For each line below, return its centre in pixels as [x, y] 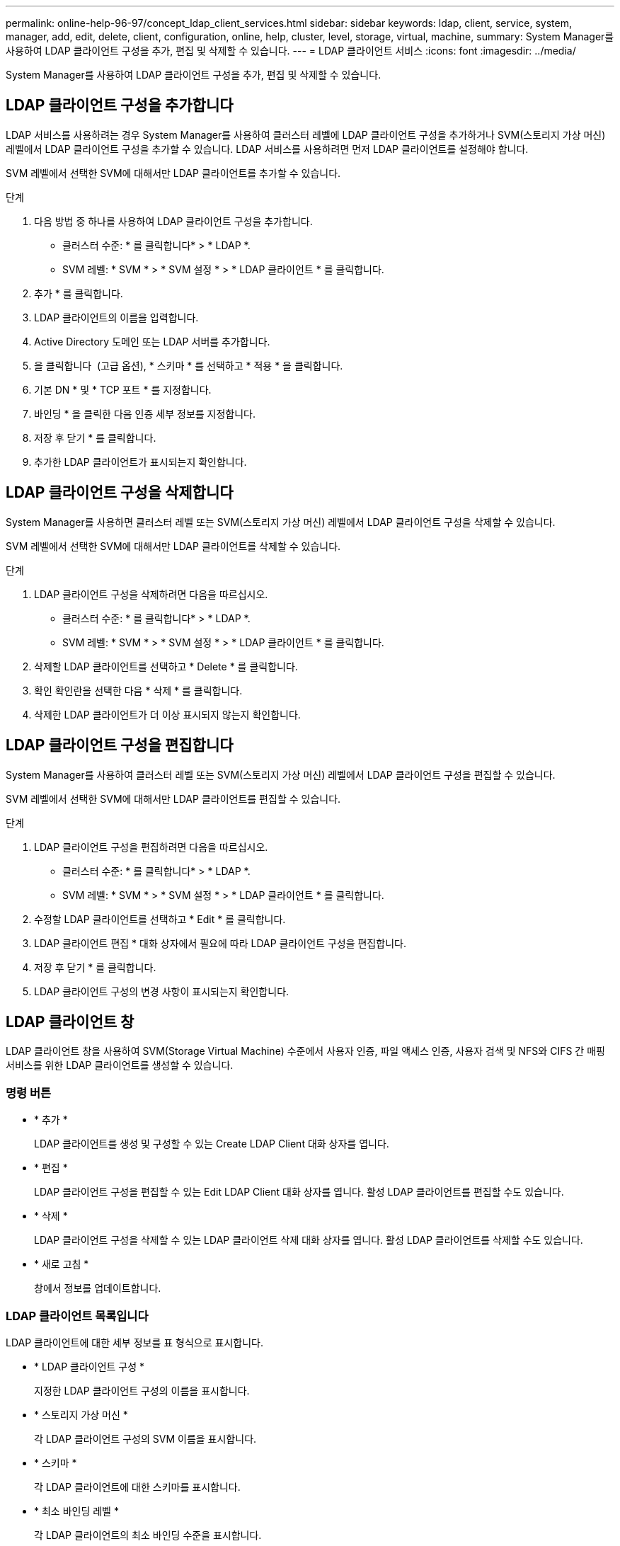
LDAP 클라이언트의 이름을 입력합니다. [116, 317]
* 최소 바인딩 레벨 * [76, 1511]
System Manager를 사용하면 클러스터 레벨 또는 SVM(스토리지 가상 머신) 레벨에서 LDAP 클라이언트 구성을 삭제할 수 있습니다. [281, 522]
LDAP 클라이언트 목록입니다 [77, 1316]
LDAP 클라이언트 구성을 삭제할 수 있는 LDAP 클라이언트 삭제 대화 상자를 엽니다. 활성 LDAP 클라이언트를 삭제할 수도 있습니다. [309, 1240]
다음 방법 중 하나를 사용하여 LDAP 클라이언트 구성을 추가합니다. [173, 221]
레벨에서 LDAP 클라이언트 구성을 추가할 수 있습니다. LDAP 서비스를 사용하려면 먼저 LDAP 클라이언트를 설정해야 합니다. [267, 149]
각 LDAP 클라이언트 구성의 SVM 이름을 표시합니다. [145, 1438]
